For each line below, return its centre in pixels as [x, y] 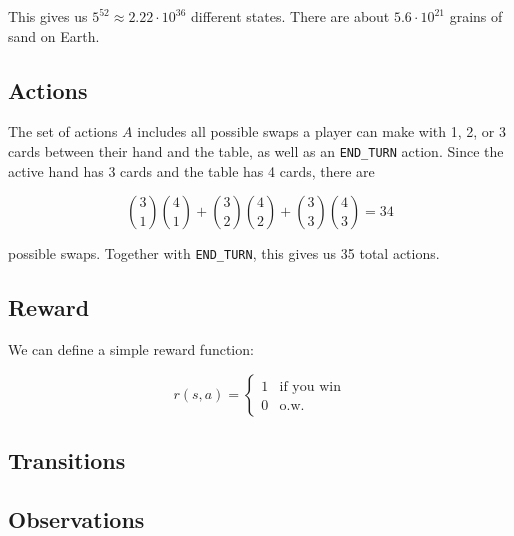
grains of [476, 16]
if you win [310, 386]
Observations [76, 518]
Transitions [67, 460]
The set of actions [63, 131]
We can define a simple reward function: [131, 349]
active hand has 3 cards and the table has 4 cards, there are [191, 170]
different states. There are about [290, 16]
